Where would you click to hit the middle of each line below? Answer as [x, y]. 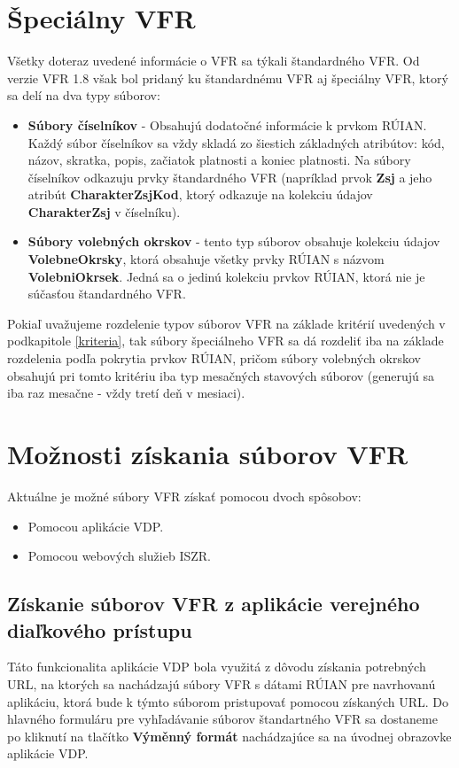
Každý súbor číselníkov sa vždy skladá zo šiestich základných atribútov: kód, [236, 142]
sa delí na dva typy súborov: [84, 95]
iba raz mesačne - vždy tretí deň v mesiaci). [126, 393]
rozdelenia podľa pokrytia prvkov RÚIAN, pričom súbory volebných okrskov [214, 358]
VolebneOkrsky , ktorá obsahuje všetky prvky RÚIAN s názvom [206, 259]
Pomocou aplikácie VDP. [96, 526]
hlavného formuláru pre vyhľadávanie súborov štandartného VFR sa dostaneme [222, 719]
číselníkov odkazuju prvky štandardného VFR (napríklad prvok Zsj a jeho [230, 177]
